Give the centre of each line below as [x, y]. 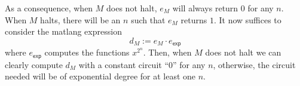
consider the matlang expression [63, 31]
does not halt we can [243, 52]
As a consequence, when [49, 8]
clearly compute [34, 64]
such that [148, 19]
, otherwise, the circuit [254, 64]
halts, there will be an [80, 19]
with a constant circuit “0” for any [142, 64]
